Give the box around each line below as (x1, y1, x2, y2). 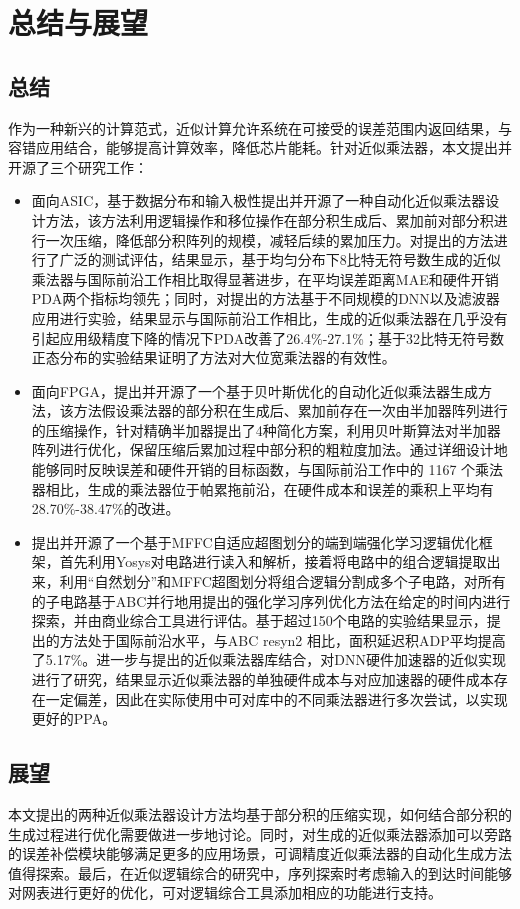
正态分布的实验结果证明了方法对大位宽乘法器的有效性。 (31, 347, 396, 368)
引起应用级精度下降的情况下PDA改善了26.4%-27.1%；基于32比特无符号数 (31, 327, 504, 348)
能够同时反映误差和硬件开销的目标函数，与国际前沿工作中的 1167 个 (31, 459, 476, 480)
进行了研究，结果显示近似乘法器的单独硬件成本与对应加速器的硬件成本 (31, 669, 494, 690)
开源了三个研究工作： (8, 156, 148, 177)
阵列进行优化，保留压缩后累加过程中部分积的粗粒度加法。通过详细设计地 (31, 439, 508, 460)
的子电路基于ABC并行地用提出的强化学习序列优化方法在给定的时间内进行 (31, 590, 511, 611)
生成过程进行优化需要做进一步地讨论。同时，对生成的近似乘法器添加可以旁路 (8, 823, 512, 844)
